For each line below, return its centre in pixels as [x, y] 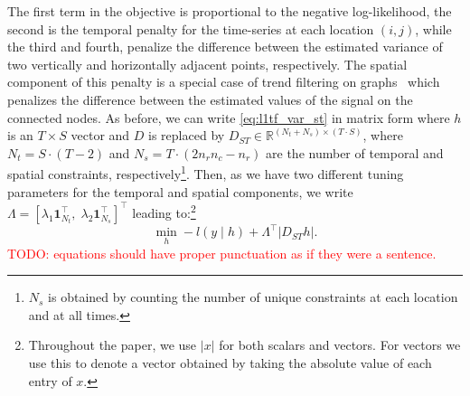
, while [433, 28]
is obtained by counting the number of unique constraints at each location [253, 297]
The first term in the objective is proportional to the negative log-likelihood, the [230, 11]
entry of [50, 380]
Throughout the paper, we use [113, 345]
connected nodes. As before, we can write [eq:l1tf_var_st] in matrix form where [229, 117]
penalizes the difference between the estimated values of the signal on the [210, 99]
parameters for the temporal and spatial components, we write [180, 191]
